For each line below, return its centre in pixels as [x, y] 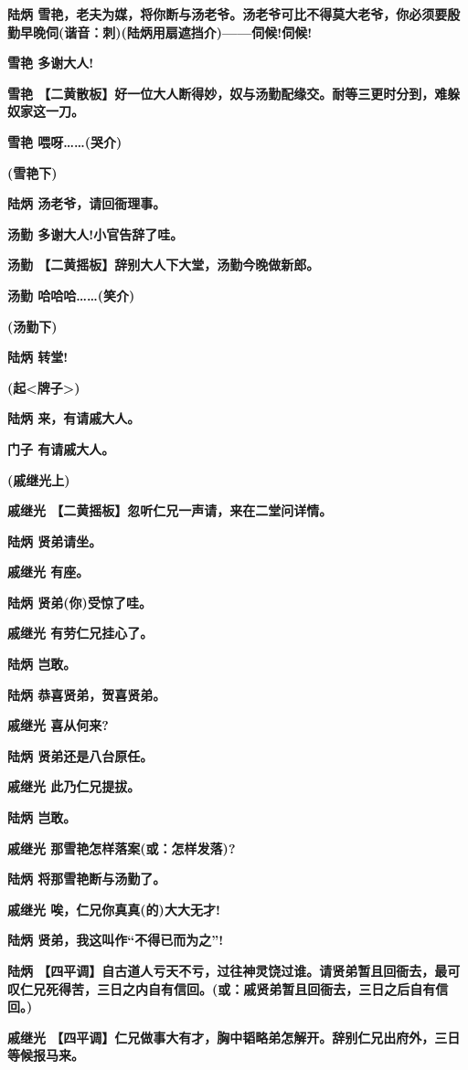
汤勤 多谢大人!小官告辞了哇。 [96, 233]
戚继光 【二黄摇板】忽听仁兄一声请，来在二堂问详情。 [170, 510]
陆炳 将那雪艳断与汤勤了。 [87, 879]
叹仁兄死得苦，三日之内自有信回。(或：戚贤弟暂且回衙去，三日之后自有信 [228, 988]
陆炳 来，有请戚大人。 [74, 418]
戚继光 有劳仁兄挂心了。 [80, 633]
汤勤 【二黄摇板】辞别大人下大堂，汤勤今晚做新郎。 [164, 265]
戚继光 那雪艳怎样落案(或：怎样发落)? [122, 848]
